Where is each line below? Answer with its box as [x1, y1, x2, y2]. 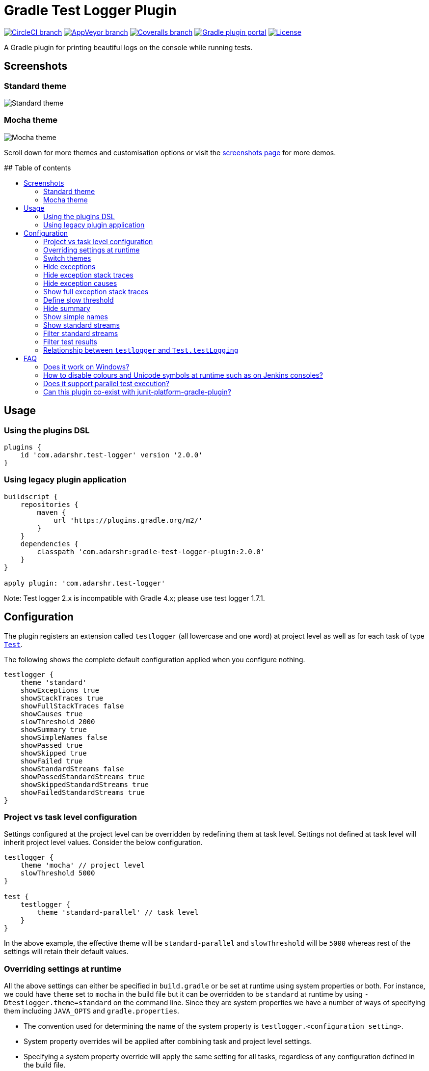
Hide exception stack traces [43, 270, 134, 279]
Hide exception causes [43, 279, 117, 287]
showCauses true [20, 709, 83, 718]
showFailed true [20, 757, 83, 765]
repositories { [20, 500, 79, 508]
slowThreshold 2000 [20, 717, 95, 726]
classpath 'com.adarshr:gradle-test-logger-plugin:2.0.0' [37, 547, 265, 556]
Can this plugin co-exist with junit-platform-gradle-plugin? [43, 387, 231, 396]
